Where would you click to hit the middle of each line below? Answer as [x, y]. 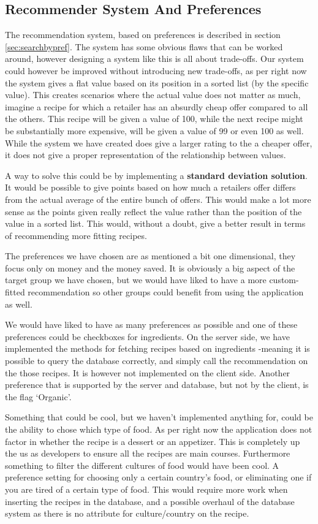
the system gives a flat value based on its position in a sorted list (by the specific [157, 82]
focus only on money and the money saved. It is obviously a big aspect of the [150, 268]
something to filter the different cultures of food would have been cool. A [142, 465]
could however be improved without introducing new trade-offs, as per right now [156, 70]
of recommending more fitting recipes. [76, 235]
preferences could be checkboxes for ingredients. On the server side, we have [147, 336]
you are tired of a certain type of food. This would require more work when [146, 489]
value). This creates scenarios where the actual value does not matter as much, [153, 95]
